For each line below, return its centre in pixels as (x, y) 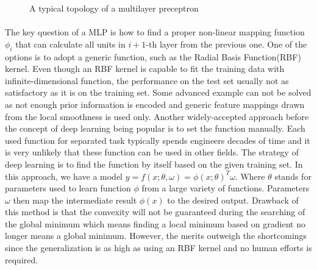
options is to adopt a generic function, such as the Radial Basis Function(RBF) (153, 56)
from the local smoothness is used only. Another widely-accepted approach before (157, 116)
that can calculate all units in (70, 44)
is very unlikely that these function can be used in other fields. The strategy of (152, 152)
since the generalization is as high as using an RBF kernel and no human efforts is (158, 248)
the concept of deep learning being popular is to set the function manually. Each (155, 128)
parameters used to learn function (68, 188)
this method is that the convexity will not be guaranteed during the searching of (155, 212)
